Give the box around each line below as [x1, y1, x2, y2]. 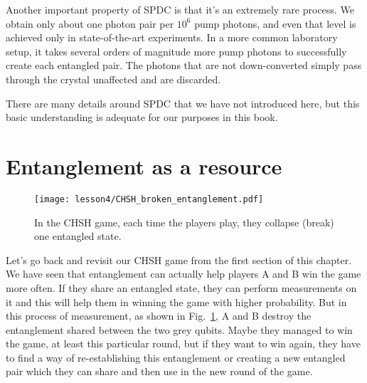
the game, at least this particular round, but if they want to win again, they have [6, 336, 361, 351]
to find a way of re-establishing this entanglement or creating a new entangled [6, 350, 346, 364]
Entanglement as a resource [6, 151, 282, 180]
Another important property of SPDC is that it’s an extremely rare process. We [6, 2, 354, 16]
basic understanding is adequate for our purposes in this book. [6, 110, 278, 125]
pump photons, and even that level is [194, 16, 356, 31]
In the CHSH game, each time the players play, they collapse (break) [34, 214, 334, 229]
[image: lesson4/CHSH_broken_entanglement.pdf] [34, 194, 264, 204]
